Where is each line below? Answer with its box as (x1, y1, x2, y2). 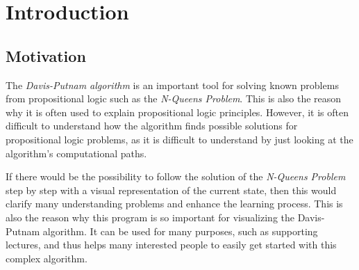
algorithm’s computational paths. (6, 145, 147, 160)
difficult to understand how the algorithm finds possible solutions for (6, 118, 298, 133)
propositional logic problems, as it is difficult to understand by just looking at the (6, 132, 353, 146)
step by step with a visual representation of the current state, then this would (6, 182, 337, 197)
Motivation (6, 45, 86, 66)
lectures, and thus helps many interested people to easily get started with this (6, 237, 337, 252)
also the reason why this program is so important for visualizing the (6, 209, 294, 224)
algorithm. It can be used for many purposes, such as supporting (42, 223, 318, 238)
